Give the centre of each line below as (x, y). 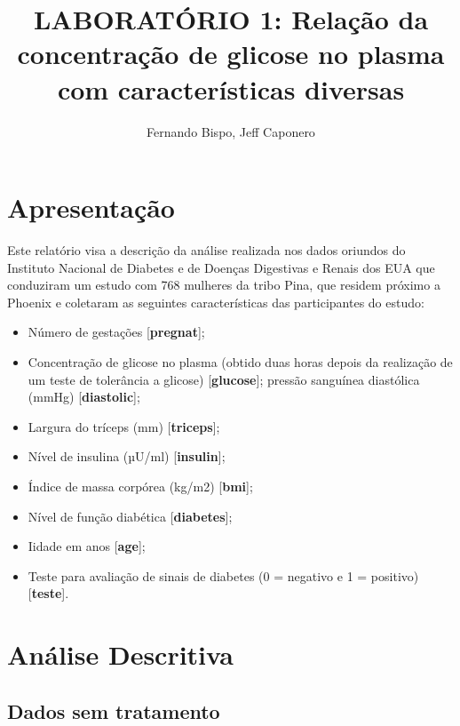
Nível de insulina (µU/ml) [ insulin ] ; (127, 456)
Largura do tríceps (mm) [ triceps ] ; (124, 426)
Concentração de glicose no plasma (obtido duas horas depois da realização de (240, 362)
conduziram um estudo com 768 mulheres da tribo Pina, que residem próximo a (224, 285)
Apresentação (91, 207)
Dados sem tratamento (114, 710)
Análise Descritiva (120, 654)
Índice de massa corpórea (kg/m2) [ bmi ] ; (140, 486)
